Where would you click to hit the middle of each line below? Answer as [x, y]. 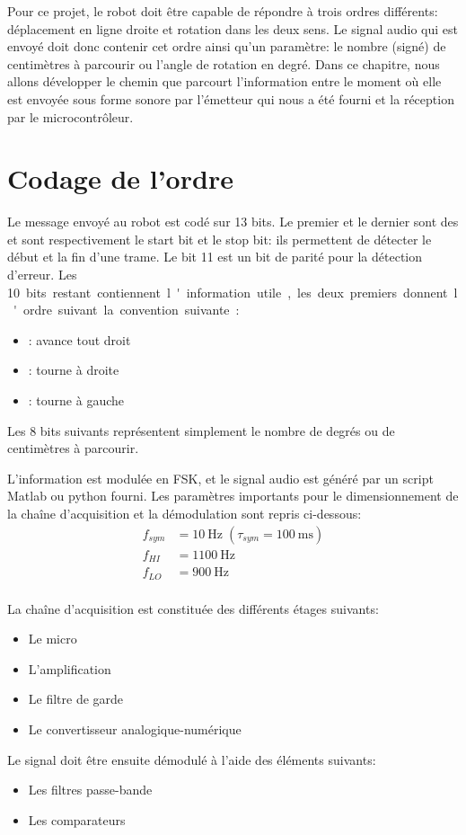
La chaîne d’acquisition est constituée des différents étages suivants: [193, 608]
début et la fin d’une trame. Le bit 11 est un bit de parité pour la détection [215, 257]
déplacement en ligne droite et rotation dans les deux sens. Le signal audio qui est [233, 28]
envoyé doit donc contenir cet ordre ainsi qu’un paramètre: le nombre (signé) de [227, 46]
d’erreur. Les [42, 275]
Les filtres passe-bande [90, 790]
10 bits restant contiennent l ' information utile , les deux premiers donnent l [233, 292]
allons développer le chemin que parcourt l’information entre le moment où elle [224, 81]
